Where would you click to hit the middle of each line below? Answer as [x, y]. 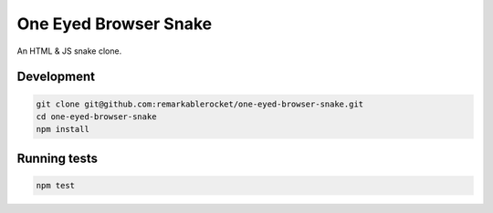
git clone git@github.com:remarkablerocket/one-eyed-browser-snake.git [200, 104]
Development [56, 77]
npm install [63, 129]
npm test [56, 185]
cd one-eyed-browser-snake [96, 117]
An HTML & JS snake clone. [69, 51]
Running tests [58, 158]
